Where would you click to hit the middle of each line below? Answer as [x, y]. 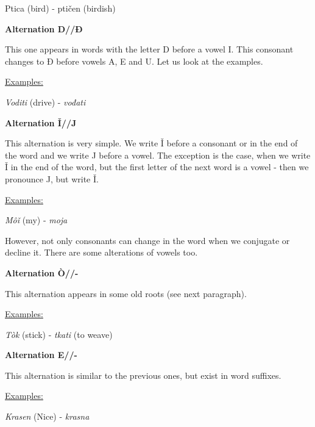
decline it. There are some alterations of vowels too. [101, 252]
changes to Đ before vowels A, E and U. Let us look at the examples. [134, 61]
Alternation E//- [41, 355]
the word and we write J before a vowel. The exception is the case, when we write [158, 155]
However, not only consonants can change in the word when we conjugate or [147, 240]
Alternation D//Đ [44, 28]
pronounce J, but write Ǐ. [52, 178]
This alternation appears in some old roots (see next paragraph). [126, 293]
